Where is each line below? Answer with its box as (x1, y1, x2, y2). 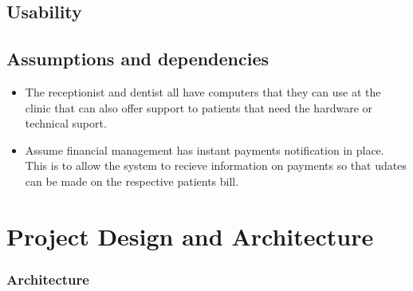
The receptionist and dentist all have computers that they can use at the (25, 83, 381, 100)
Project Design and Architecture (6, 219, 374, 252)
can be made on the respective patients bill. (25, 172, 239, 189)
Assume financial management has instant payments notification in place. (25, 141, 384, 158)
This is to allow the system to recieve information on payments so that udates (25, 157, 407, 174)
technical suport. (25, 115, 107, 132)
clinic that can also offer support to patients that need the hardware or (25, 99, 372, 116)
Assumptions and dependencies (6, 46, 269, 71)
